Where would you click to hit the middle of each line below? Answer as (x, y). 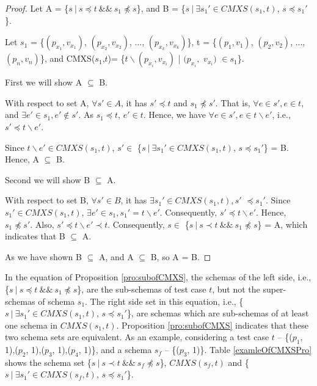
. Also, (42, 224)
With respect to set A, (47, 102)
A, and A (116, 256)
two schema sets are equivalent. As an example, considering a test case (137, 337)
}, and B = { (161, 8)
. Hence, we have (174, 115)
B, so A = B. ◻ (181, 256)
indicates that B (35, 236)
